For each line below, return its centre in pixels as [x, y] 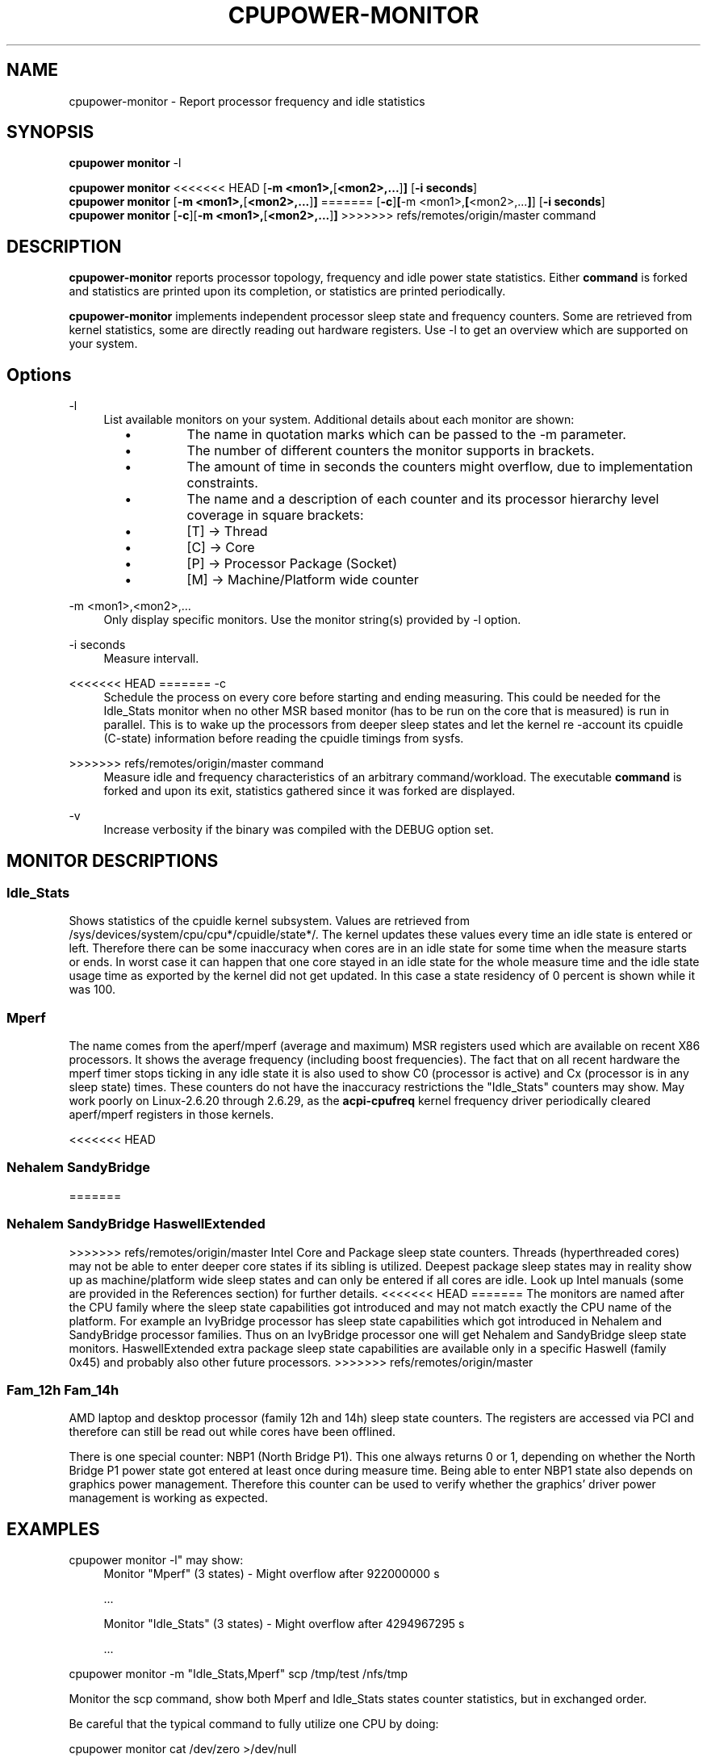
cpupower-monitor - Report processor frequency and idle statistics [247, 101]
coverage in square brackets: [275, 515]
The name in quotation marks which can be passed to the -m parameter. [406, 435]
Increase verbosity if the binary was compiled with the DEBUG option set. [299, 830]
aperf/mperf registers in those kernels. [172, 1115]
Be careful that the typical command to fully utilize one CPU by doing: [254, 1724]
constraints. [222, 483]
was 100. [92, 990]
